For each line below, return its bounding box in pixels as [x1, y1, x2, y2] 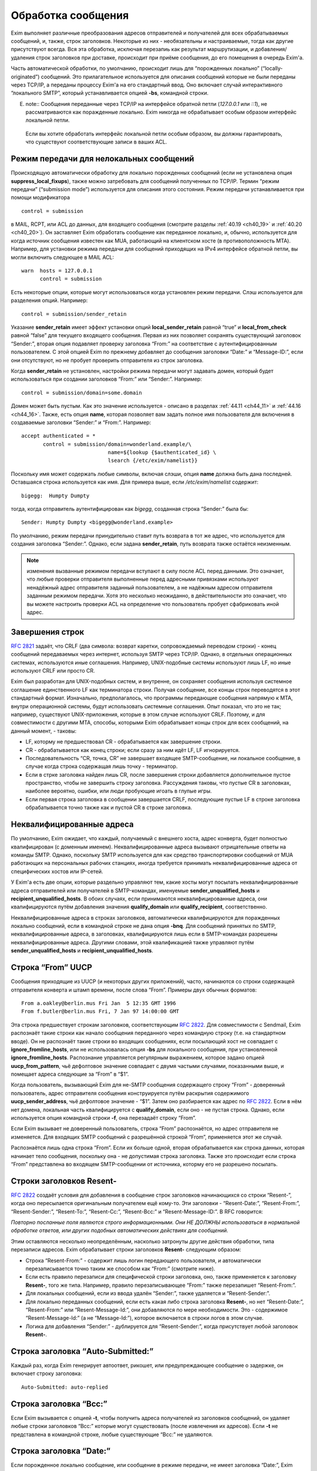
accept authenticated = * [21, 432, 96, 440]
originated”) [11, 73, 40, 80]
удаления [11, 54, 35, 61]
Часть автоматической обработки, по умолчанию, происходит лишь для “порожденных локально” [11, 65, 259, 72]
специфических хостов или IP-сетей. [11, 868, 103, 875]
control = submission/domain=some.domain [21, 389, 142, 396]
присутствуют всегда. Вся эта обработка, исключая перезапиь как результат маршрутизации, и [11, 46, 254, 53]
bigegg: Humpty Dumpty [21, 492, 90, 499]
